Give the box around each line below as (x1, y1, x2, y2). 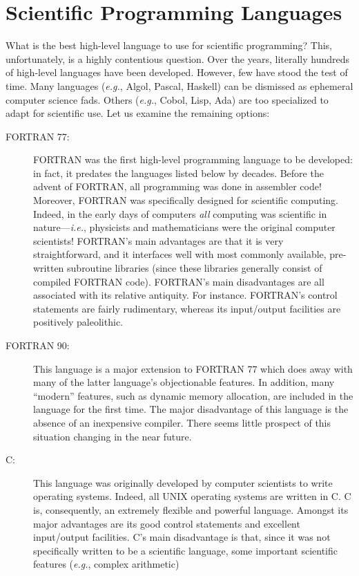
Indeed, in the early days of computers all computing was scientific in (33, 206, 327, 221)
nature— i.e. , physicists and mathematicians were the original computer (33, 220, 336, 234)
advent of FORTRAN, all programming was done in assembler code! (33, 179, 322, 194)
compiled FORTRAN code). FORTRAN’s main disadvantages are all (33, 274, 324, 288)
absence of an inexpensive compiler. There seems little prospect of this (33, 415, 331, 429)
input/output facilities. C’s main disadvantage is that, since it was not (33, 530, 331, 544)
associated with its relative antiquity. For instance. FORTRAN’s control (33, 288, 338, 302)
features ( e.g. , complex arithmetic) (33, 557, 179, 571)
